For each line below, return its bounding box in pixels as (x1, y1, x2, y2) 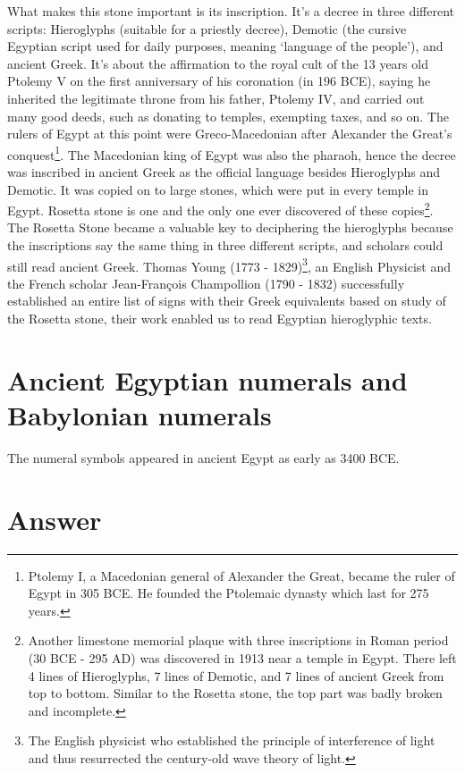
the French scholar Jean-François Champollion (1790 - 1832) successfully (7, 273, 405, 292)
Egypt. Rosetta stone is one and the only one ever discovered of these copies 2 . (7, 198, 434, 219)
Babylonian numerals (7, 397, 272, 433)
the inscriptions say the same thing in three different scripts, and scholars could (7, 236, 444, 255)
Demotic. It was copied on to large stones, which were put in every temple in (7, 180, 429, 198)
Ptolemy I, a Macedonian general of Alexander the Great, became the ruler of (28, 566, 455, 584)
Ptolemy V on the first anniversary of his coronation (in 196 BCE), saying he (7, 71, 431, 90)
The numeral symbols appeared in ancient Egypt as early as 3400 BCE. (7, 448, 400, 466)
